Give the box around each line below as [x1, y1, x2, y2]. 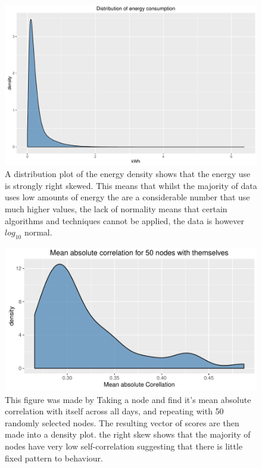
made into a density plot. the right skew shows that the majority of [5, 428, 251, 441]
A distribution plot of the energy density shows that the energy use [5, 168, 251, 180]
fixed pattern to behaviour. [5, 451, 104, 464]
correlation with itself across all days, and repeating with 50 [5, 405, 224, 417]
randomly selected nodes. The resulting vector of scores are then [5, 416, 239, 429]
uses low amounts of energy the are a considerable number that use [5, 191, 250, 203]
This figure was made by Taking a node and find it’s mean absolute [5, 393, 251, 405]
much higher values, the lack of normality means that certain [5, 202, 227, 215]
